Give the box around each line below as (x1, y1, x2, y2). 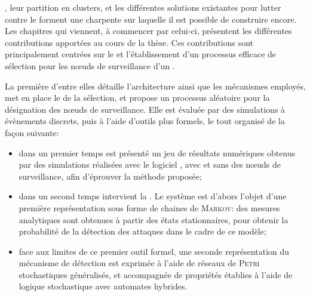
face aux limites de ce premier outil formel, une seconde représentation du (19, 245, 290, 257)
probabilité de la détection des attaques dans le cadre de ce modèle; (19, 225, 266, 238)
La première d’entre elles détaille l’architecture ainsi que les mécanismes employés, (5, 79, 306, 92)
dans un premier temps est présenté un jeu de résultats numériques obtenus (19, 146, 296, 159)
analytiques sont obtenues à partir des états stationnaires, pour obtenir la (19, 213, 288, 226)
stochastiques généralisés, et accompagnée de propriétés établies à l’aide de (19, 268, 293, 280)
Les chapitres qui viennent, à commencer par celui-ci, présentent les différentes (5, 24, 292, 37)
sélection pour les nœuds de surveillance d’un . (5, 59, 175, 72)
